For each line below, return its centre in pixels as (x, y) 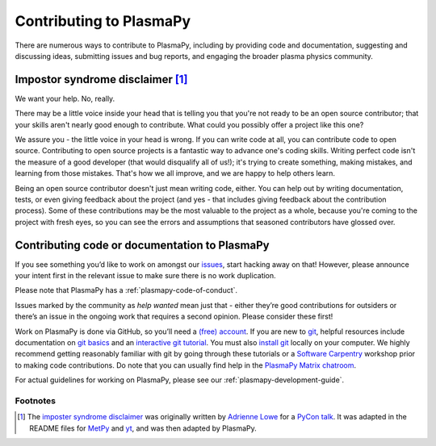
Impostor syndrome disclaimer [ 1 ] (101, 79)
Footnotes (36, 401)
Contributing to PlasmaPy (103, 21)
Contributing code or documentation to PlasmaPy (142, 245)
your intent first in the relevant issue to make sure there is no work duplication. (145, 276)
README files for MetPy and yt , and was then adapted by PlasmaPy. (143, 428)
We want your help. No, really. (65, 98)
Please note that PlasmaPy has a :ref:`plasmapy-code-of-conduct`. (126, 290)
